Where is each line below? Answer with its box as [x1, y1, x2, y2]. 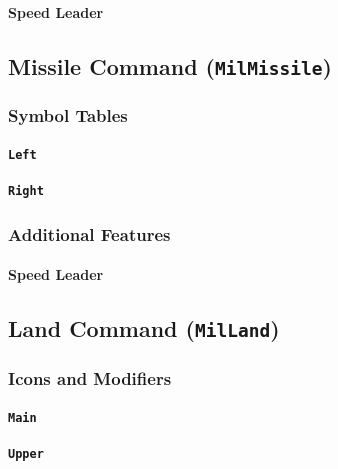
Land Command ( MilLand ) [8, 313, 280, 344]
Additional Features [8, 221, 171, 246]
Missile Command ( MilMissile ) [8, 50, 332, 81]
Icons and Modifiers [8, 366, 172, 391]
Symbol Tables [8, 103, 128, 128]
